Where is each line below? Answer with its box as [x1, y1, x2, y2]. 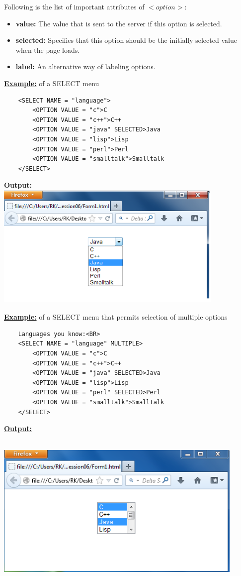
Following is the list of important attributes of [4, 1, 145, 11]
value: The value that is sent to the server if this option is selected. [15, 18, 222, 28]
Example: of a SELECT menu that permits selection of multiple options [4, 312, 228, 322]
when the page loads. [15, 44, 80, 55]
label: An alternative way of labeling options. [15, 61, 156, 72]
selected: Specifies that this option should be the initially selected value [15, 35, 237, 45]
